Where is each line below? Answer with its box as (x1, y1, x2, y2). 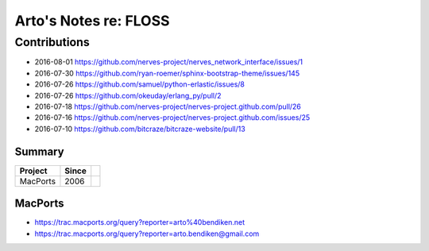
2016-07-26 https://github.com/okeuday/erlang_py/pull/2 (34, 91, 222, 100)
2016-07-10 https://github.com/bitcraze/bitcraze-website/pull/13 (34, 124, 245, 133)
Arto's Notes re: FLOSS (14, 12, 170, 29)
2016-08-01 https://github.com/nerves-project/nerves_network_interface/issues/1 (34, 57, 303, 67)
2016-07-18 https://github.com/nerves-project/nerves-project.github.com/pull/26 (34, 102, 302, 111)
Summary (14, 145, 64, 158)
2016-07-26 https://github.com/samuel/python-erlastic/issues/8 (34, 79, 245, 89)
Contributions (14, 35, 91, 49)
